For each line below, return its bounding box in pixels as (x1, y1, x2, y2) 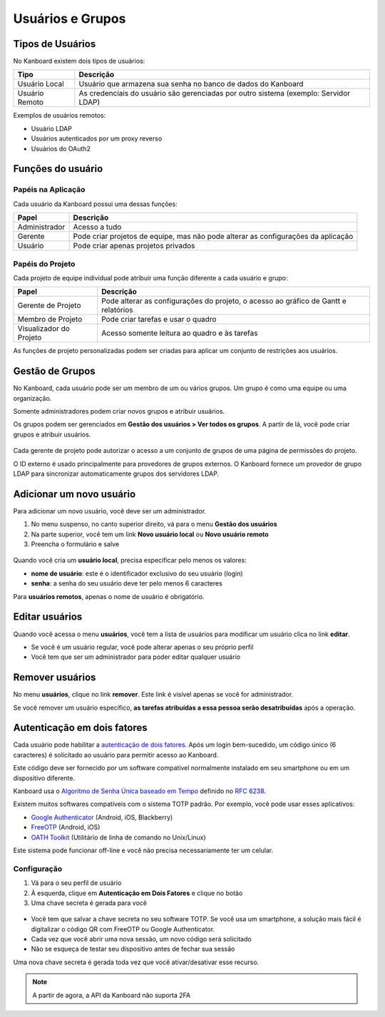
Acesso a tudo (73, 222, 122, 232)
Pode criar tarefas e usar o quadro (101, 315, 217, 324)
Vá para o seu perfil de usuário (31, 879, 122, 887)
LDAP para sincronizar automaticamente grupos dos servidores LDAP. (13, 469, 220, 478)
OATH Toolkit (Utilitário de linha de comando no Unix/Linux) (31, 833, 206, 842)
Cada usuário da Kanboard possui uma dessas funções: (13, 200, 178, 208)
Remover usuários (13, 671, 96, 684)
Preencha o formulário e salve (31, 540, 120, 548)
